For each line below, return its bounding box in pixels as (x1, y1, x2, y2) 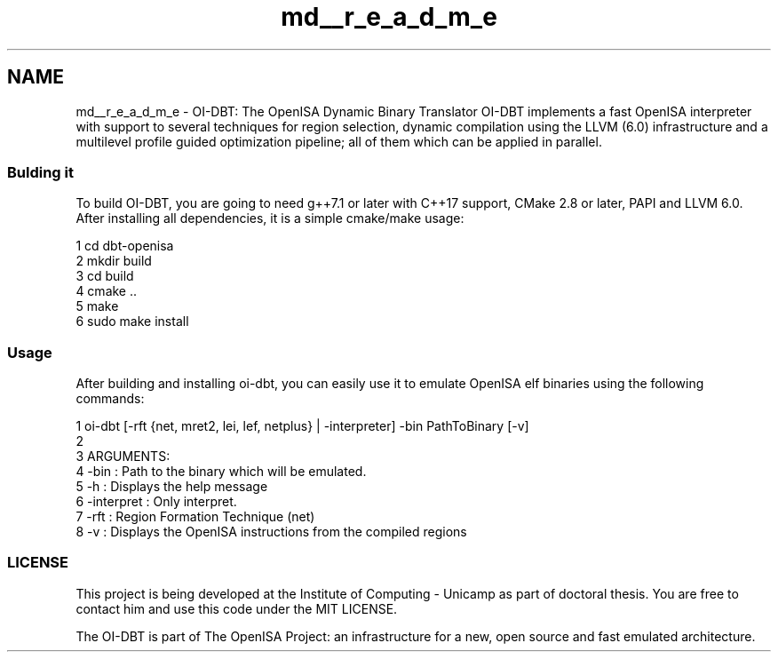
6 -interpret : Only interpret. (75, 494, 237, 510)
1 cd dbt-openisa (75, 238, 174, 254)
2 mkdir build (75, 253, 152, 269)
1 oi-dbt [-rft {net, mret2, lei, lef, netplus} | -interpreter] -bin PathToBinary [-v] (75, 418, 529, 434)
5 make (75, 298, 119, 314)
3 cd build (75, 268, 134, 284)
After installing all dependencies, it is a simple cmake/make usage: (75, 210, 464, 226)
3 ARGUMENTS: (75, 449, 171, 464)
